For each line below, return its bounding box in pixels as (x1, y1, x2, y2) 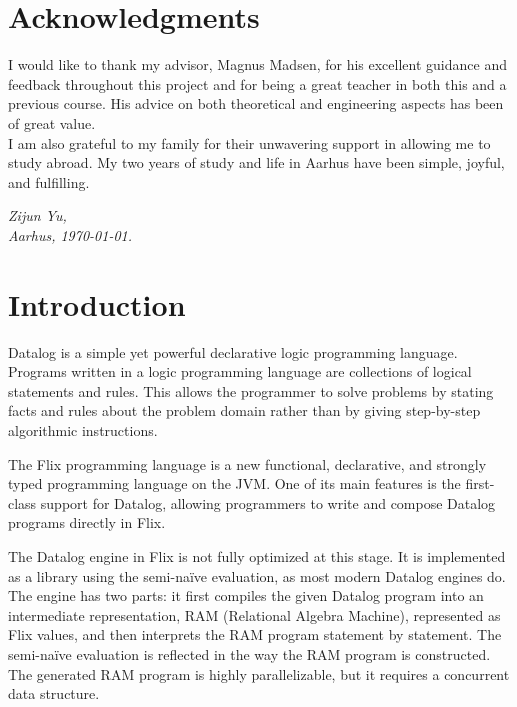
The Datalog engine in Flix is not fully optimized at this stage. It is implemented (8, 545, 506, 566)
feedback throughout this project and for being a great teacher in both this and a (8, 73, 507, 94)
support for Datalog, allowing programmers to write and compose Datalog (40, 492, 496, 513)
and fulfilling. (8, 171, 90, 192)
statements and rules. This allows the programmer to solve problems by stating (8, 380, 494, 401)
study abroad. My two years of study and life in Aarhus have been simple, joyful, (8, 152, 505, 173)
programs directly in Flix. (8, 512, 166, 533)
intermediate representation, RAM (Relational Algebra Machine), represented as (8, 604, 501, 625)
